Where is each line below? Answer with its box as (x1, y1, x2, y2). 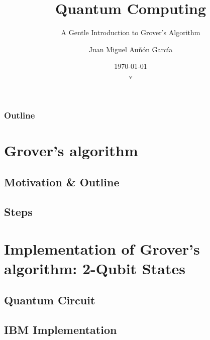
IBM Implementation (4, 322, 117, 337)
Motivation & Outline (4, 174, 120, 190)
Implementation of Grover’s (4, 238, 200, 259)
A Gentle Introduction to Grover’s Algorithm (61, 27, 200, 38)
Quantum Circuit (4, 292, 95, 308)
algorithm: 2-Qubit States (4, 258, 185, 278)
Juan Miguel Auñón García (88, 44, 173, 54)
